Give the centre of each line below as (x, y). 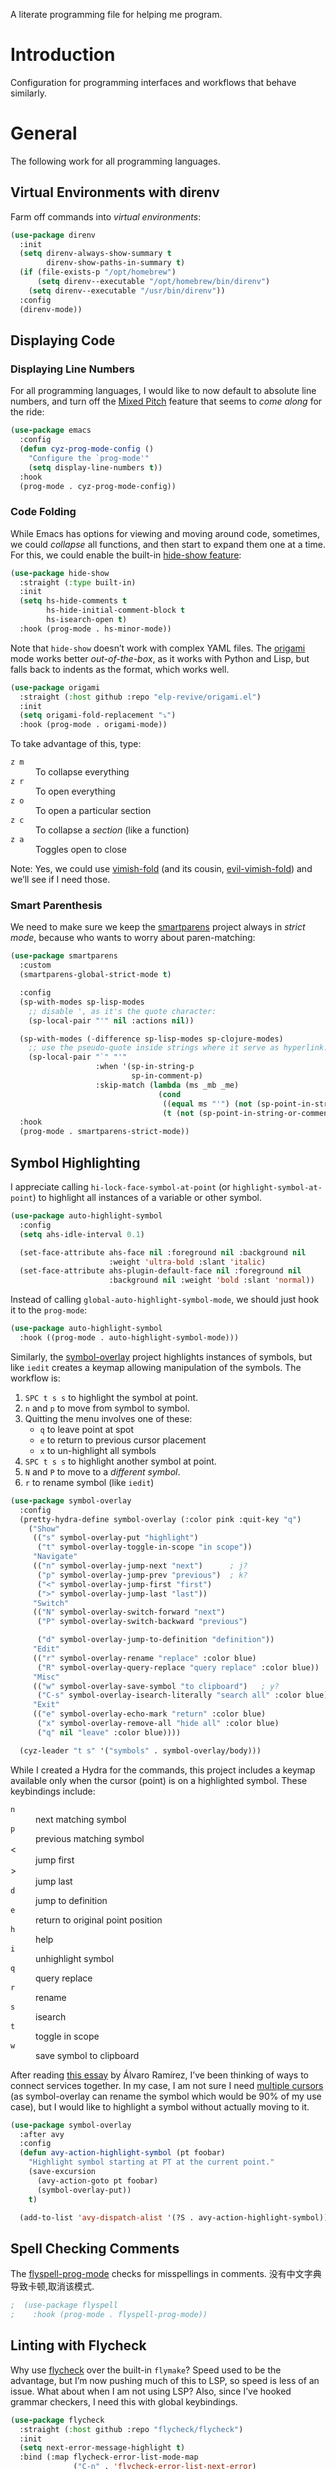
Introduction (63, 55)
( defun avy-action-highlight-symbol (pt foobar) (122, 2153)
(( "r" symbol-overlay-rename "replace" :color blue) (144, 1658)
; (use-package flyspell (64, 2305)
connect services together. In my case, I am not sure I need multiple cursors (167, 2085)
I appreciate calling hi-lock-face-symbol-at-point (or (120, 1187)
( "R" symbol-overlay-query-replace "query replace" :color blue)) (178, 1667)
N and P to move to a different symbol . (102, 1471)
